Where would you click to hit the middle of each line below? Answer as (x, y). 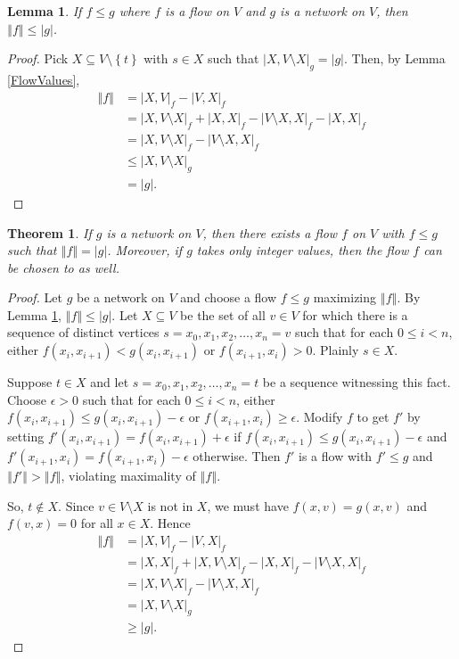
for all (97, 523)
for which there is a (355, 314)
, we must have (248, 505)
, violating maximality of (128, 476)
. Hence (170, 523)
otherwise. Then (237, 456)
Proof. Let (35, 297)
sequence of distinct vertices (83, 332)
